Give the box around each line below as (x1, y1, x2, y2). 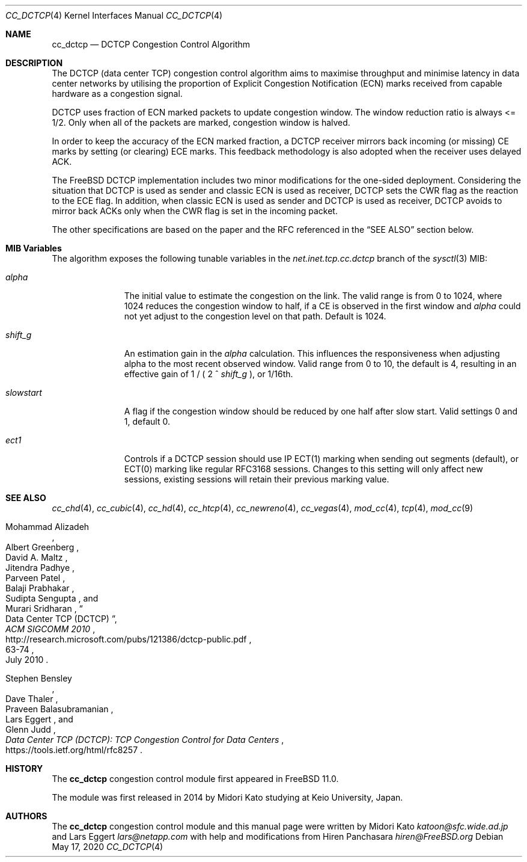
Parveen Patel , (5, 573, 65, 583)
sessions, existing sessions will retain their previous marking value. (124, 474, 389, 484)
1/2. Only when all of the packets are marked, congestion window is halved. (52, 117, 350, 128)
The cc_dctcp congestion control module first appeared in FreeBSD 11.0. (52, 774, 339, 784)
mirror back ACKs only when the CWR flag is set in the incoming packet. (52, 206, 338, 216)
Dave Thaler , (5, 694, 58, 704)
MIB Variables (5, 243, 62, 253)
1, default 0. (124, 416, 170, 426)
